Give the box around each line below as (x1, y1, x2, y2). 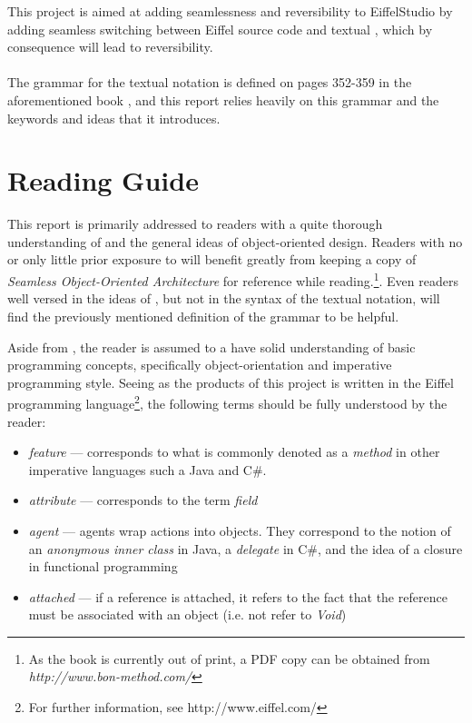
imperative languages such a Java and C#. (28, 460, 267, 479)
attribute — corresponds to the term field (28, 490, 258, 510)
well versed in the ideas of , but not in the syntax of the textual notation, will (7, 289, 440, 308)
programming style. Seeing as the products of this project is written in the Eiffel (7, 372, 454, 391)
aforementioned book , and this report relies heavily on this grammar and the (7, 90, 439, 109)
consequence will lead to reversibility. (7, 37, 213, 56)
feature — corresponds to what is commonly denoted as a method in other (28, 442, 440, 461)
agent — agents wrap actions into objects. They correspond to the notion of (28, 520, 451, 540)
